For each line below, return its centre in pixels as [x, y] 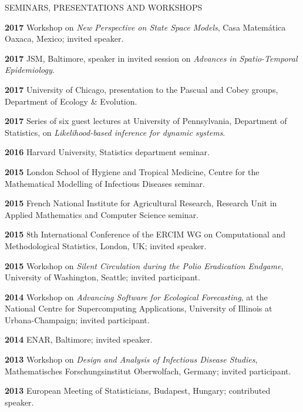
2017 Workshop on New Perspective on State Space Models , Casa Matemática [145, 27]
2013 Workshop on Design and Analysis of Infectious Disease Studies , [131, 359]
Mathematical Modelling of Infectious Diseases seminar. [105, 183]
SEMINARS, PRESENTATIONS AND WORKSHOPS [104, 7]
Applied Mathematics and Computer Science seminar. [102, 214]
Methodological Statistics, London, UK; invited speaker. [106, 245]
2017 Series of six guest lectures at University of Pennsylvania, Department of [146, 121]
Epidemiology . [30, 70]
